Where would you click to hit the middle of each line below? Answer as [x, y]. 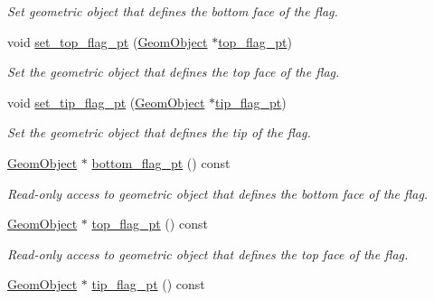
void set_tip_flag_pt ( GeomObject [106, 102]
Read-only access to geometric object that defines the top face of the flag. [208, 253]
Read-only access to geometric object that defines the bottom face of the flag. [218, 193]
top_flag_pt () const [150, 224]
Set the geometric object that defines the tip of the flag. [159, 132]
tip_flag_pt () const [148, 284]
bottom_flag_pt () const [161, 162]
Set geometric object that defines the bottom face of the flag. [173, 11]
